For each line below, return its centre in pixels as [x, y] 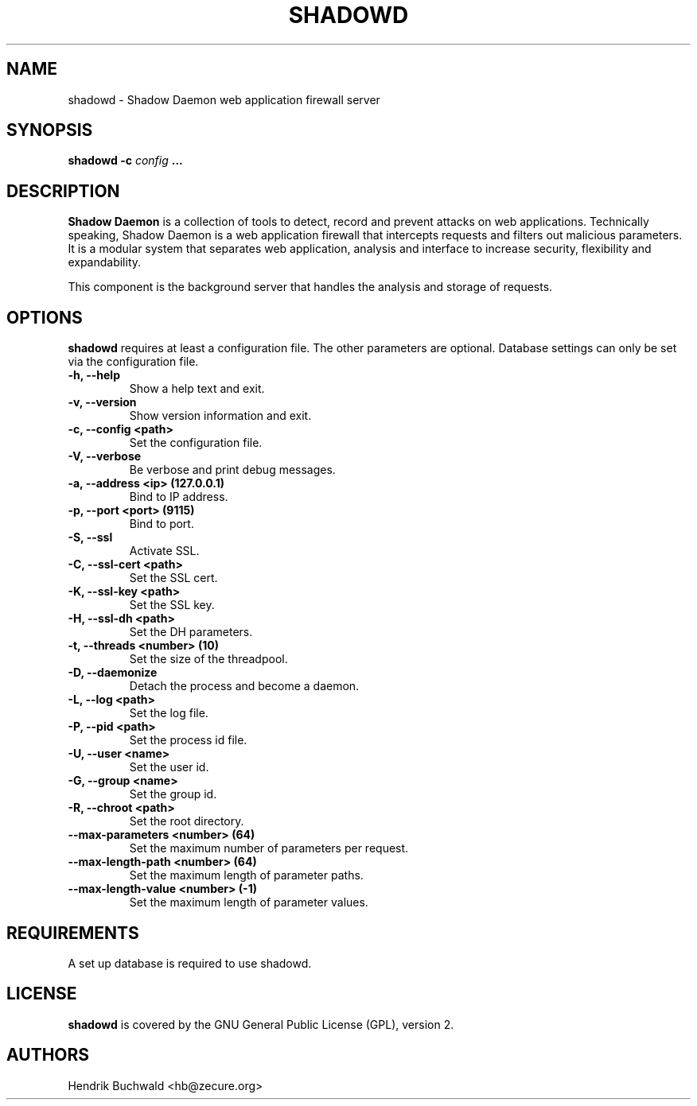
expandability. [105, 262]
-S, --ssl [90, 537]
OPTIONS [45, 317]
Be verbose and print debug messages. [232, 470]
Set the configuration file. [196, 443]
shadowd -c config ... [125, 161]
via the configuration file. [133, 362]
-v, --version [102, 402]
